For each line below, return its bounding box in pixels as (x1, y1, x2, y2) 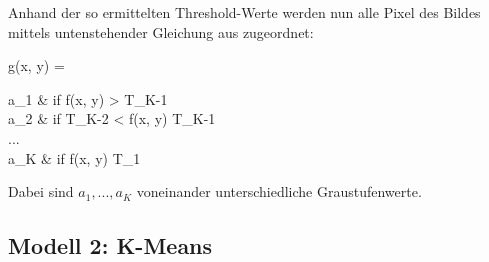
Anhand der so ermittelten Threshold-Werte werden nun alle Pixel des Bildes (8, 2, 481, 22)
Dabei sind (8, 181, 74, 202)
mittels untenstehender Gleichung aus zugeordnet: (8, 21, 314, 42)
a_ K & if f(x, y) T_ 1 (8, 147, 141, 168)
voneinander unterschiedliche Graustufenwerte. (136, 181, 422, 202)
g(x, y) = (8, 55, 65, 76)
